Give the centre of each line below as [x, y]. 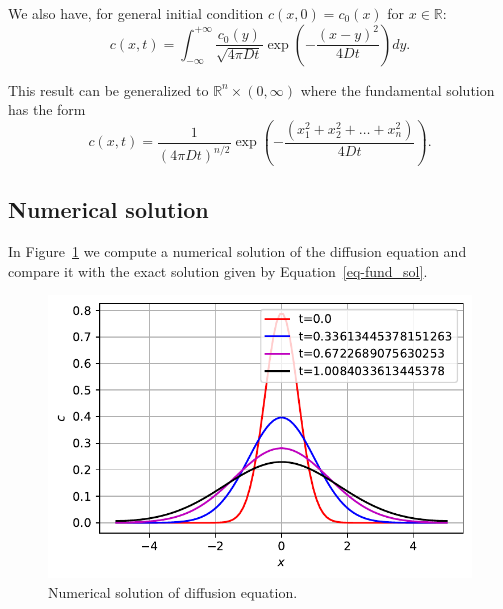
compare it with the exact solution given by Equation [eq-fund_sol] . [218, 270]
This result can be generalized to [108, 89]
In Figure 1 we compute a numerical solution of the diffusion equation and [237, 250]
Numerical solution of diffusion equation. [173, 591]
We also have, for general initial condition [136, 13]
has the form [47, 109]
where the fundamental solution [397, 89]
